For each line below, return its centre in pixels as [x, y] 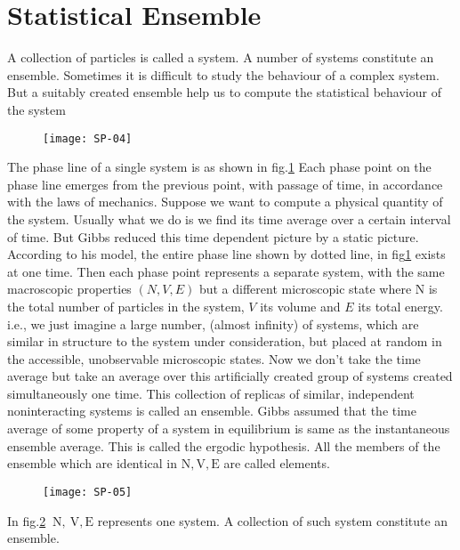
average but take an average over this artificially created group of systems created [230, 376]
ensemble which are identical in [93, 463]
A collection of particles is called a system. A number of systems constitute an [221, 57]
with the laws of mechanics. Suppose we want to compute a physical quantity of [225, 202]
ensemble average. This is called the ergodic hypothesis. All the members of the [224, 445]
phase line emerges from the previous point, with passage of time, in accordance [225, 184]
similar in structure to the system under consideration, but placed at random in [225, 341]
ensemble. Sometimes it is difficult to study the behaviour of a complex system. [223, 74]
